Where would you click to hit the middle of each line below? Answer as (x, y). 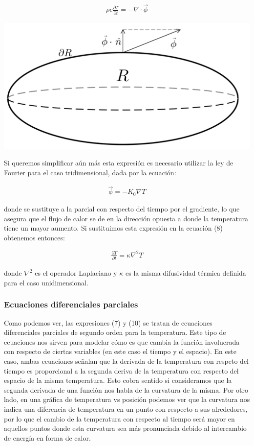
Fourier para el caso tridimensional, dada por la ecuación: (90, 172)
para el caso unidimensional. (46, 282)
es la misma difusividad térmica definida (186, 273)
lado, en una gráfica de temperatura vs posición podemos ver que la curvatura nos (127, 399)
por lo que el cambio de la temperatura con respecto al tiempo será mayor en (119, 418)
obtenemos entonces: (34, 237)
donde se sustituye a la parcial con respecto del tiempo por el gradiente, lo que (122, 208)
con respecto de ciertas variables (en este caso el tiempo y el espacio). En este (120, 351)
